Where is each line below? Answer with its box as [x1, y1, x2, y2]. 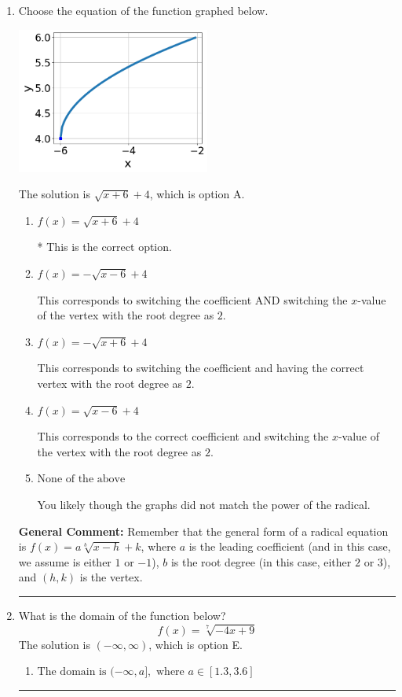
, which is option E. [148, 636, 243, 652]
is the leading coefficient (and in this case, [188, 538, 391, 555]
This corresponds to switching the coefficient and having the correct [37, 360, 364, 376]
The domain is [37, 666, 107, 678]
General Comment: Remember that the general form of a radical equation [18, 522, 389, 539]
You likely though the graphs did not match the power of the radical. [37, 496, 371, 512]
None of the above [37, 474, 126, 485]
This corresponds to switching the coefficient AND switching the [37, 291, 348, 308]
